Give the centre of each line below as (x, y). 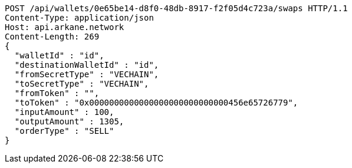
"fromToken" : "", (57, 93)
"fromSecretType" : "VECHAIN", (87, 74)
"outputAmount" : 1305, (69, 121)
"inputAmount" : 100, (64, 112)
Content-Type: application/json (79, 18)
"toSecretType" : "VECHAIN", (82, 84)
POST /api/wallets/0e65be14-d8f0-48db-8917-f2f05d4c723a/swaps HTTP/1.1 (176, 8)
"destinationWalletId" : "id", (87, 65)
